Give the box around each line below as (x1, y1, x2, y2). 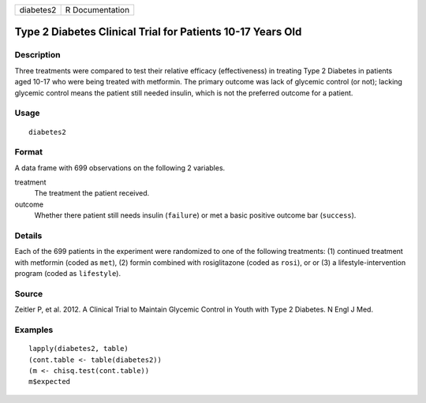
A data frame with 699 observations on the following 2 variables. (14, 162, 226, 173)
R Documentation (65, 5, 130, 15)
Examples (14, 324, 54, 335)
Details (14, 229, 43, 241)
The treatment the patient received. (34, 188, 150, 198)
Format (14, 147, 43, 158)
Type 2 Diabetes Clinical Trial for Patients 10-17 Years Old (14, 25, 302, 39)
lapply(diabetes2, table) (28, 344, 129, 353)
